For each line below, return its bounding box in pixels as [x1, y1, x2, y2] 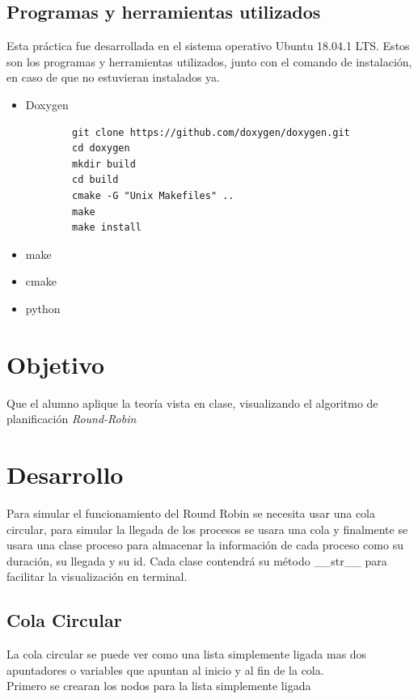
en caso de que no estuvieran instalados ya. [6, 69, 220, 86]
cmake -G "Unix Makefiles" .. [72, 189, 234, 201]
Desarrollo [6, 458, 124, 491]
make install [72, 222, 141, 234]
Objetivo [6, 347, 105, 380]
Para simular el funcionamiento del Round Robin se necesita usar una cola [6, 504, 376, 521]
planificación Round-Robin [6, 410, 137, 427]
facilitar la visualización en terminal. [6, 568, 188, 585]
